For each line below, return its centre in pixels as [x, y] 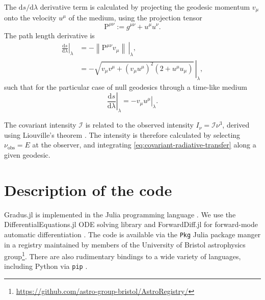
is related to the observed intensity [139, 125]
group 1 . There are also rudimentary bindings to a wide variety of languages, [123, 255]
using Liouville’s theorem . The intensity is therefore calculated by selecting [122, 134]
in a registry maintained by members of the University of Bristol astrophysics [125, 244]
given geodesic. [27, 154]
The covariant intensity [40, 125]
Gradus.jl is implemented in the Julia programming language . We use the [120, 214]
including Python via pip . [46, 266]
